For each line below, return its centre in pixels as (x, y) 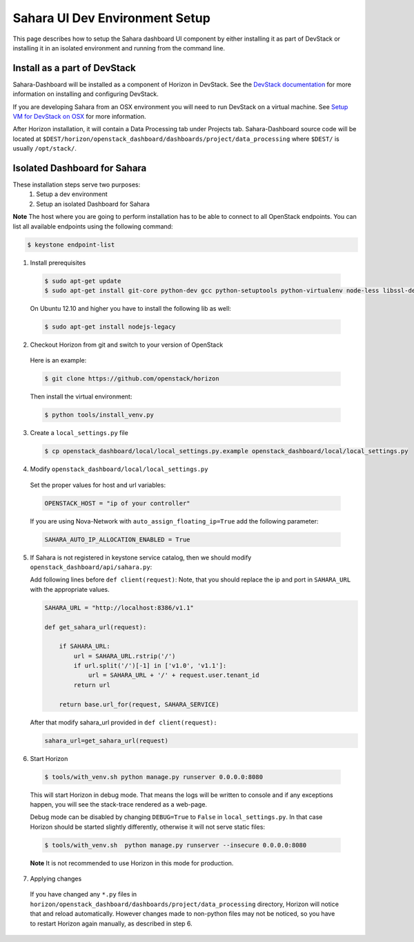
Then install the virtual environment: (81, 396)
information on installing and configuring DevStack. (86, 94)
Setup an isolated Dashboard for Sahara (93, 204)
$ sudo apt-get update (83, 281)
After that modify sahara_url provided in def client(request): (124, 722)
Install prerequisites (58, 262)
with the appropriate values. (70, 589)
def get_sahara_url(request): (96, 627)
